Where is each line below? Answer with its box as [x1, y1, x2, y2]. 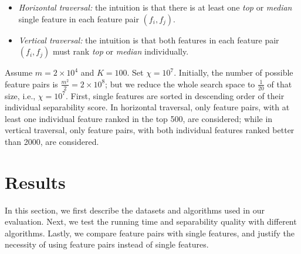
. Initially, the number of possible [174, 66, 293, 79]
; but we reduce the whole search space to [105, 77, 255, 90]
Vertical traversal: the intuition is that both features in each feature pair [18, 33, 279, 46]
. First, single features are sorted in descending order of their [65, 89, 285, 101]
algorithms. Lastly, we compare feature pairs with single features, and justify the [5, 226, 295, 239]
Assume [5, 66, 33, 79]
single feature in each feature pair [18, 12, 139, 25]
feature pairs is [5, 77, 58, 90]
